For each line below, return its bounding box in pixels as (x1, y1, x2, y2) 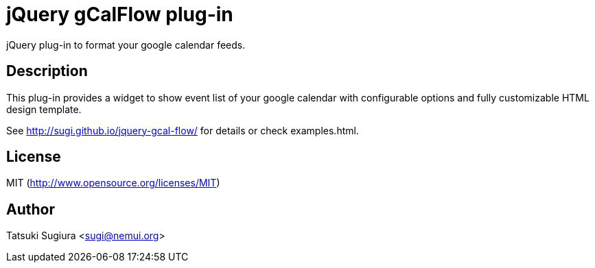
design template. (6, 103, 82, 115)
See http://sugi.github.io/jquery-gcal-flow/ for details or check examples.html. (6, 124, 359, 136)
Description (6, 62, 88, 80)
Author (6, 200, 55, 218)
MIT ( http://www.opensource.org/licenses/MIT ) (6, 177, 220, 189)
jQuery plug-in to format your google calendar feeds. (6, 38, 246, 51)
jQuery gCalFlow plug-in (6, 3, 233, 26)
